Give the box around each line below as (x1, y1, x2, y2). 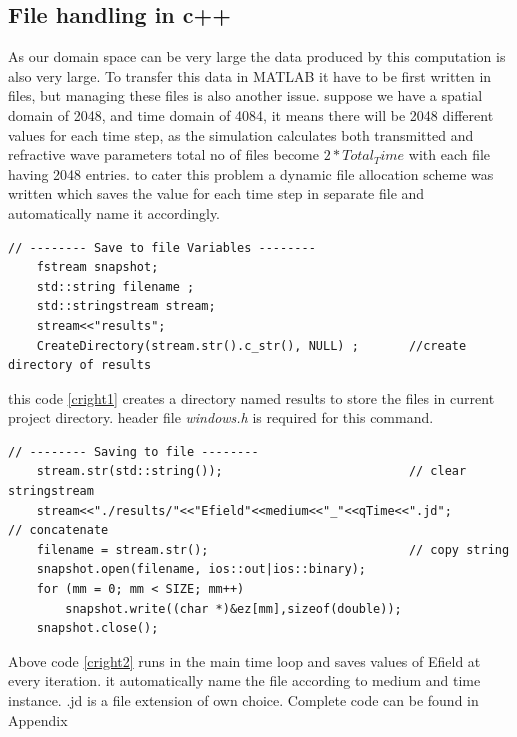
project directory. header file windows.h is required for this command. (8, 407, 434, 428)
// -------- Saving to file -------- (8, 444, 259, 459)
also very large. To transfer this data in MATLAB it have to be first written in (8, 65, 492, 86)
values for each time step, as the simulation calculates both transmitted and (8, 124, 474, 145)
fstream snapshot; (36, 260, 159, 275)
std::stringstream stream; (36, 299, 216, 314)
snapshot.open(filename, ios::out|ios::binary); (36, 562, 366, 577)
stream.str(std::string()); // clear (36, 464, 467, 479)
